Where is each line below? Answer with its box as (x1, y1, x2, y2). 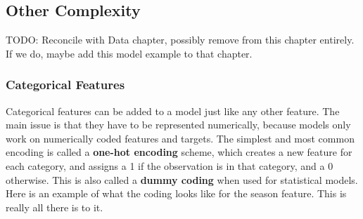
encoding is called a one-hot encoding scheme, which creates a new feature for (6, 145, 352, 159)
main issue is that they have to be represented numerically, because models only (6, 117, 351, 132)
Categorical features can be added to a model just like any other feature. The (6, 103, 340, 118)
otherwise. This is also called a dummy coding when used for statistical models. (6, 172, 358, 187)
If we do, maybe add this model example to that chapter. (6, 46, 253, 60)
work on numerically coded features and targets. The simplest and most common (6, 131, 355, 145)
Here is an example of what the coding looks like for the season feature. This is (6, 186, 347, 201)
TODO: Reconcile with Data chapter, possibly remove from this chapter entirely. (6, 32, 355, 47)
